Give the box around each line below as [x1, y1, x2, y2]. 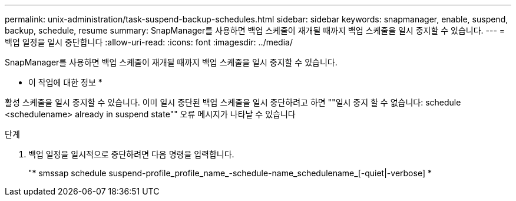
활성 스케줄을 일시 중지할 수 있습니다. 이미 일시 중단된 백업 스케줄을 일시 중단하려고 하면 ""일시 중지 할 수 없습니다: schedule [5, 97, 461, 107]
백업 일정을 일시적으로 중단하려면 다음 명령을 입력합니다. [28, 149, 234, 159]
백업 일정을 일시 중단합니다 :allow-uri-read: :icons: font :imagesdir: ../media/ [5, 37, 293, 47]
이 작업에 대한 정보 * [28, 77, 102, 87]
